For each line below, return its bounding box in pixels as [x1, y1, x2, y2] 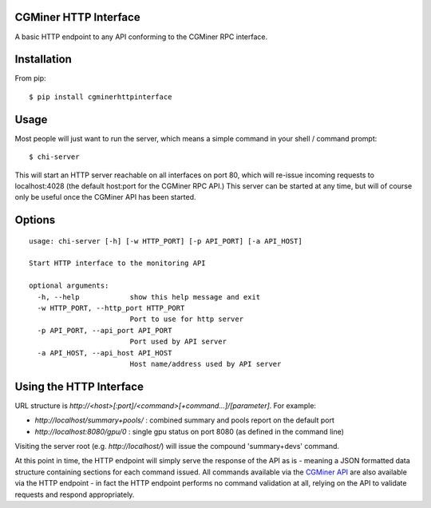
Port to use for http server [129, 315, 243, 323]
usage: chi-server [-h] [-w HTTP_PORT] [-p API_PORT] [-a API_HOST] [29, 236, 302, 245]
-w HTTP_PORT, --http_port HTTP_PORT [37, 304, 185, 313]
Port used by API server [129, 337, 227, 347]
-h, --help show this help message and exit [37, 292, 261, 301]
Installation [14, 53, 72, 66]
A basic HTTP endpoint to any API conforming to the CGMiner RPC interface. [14, 32, 267, 42]
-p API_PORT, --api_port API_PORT [37, 326, 172, 335]
